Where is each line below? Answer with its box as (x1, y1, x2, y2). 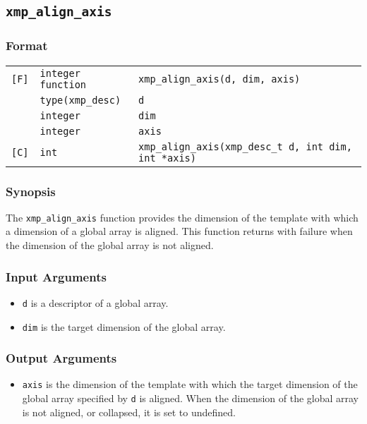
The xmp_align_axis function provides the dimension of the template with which (6, 210, 359, 224)
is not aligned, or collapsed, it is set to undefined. (22, 404, 236, 419)
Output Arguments (6, 349, 117, 367)
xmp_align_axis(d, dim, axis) (138, 73, 301, 85)
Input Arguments (6, 267, 107, 285)
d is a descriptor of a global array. (22, 295, 169, 310)
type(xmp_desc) (40, 94, 121, 106)
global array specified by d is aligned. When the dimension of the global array (22, 391, 359, 406)
